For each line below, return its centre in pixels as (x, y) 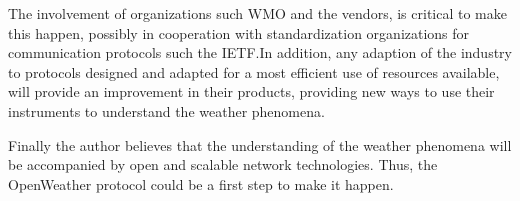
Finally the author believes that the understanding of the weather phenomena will (260, 144)
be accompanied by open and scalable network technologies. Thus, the (223, 164)
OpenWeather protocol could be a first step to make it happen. (201, 183)
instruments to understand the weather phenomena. (166, 110)
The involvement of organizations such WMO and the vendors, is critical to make (257, 13)
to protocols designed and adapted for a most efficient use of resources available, (254, 71)
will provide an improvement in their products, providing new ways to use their (251, 91)
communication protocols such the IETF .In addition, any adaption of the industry (260, 52)
